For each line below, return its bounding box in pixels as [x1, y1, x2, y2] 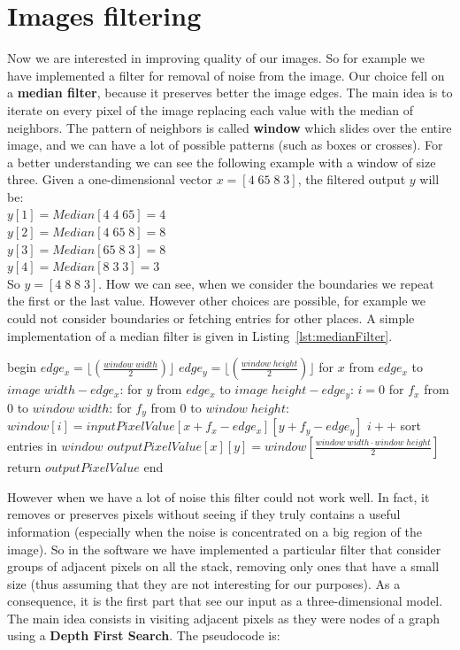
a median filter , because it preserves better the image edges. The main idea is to [7, 83, 453, 102]
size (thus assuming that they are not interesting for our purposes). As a [7, 574, 401, 592]
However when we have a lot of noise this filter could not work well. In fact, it [7, 487, 430, 506]
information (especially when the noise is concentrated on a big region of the [7, 522, 422, 540]
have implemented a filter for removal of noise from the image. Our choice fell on [7, 66, 445, 84]
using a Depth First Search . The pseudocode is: [7, 626, 280, 645]
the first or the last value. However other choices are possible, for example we [7, 291, 426, 310]
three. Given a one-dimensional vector [7, 170, 213, 189]
